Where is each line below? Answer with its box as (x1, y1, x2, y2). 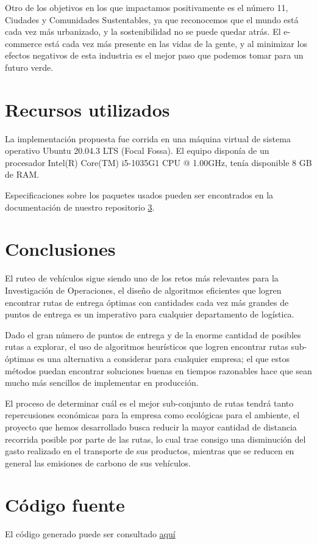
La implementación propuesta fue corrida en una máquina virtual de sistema (5, 132, 291, 145)
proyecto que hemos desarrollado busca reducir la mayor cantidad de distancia (5, 420, 297, 433)
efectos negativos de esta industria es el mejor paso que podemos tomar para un (5, 49, 304, 62)
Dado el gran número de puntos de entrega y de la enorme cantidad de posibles (5, 328, 301, 341)
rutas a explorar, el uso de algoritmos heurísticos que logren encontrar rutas (5, 340, 288, 353)
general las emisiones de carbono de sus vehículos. (5, 456, 191, 469)
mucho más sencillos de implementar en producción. (5, 376, 199, 389)
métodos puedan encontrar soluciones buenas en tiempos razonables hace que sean (5, 364, 312, 377)
